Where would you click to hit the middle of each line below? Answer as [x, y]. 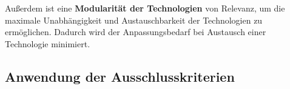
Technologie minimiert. [48, 43]
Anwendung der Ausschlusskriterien [120, 76]
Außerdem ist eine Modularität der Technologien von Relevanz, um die [145, 8]
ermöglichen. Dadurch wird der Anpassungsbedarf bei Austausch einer [136, 32]
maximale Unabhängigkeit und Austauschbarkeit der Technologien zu [134, 20]
